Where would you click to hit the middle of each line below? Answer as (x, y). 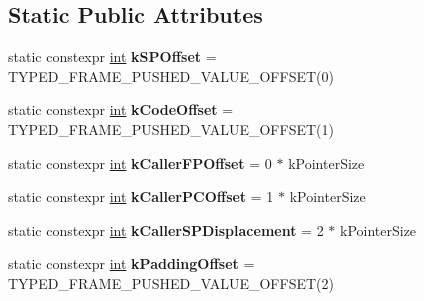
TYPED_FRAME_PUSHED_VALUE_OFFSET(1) (171, 128)
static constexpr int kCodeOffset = (121, 109)
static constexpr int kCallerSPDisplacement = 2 (166, 229)
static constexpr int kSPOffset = (112, 56)
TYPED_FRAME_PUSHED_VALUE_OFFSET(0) (171, 75)
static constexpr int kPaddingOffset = (131, 263)
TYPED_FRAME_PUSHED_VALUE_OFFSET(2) (171, 282)
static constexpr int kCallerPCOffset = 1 (141, 196)
